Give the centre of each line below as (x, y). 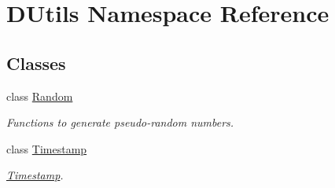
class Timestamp (47, 148)
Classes (36, 63)
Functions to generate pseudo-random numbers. (120, 122)
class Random (40, 96)
